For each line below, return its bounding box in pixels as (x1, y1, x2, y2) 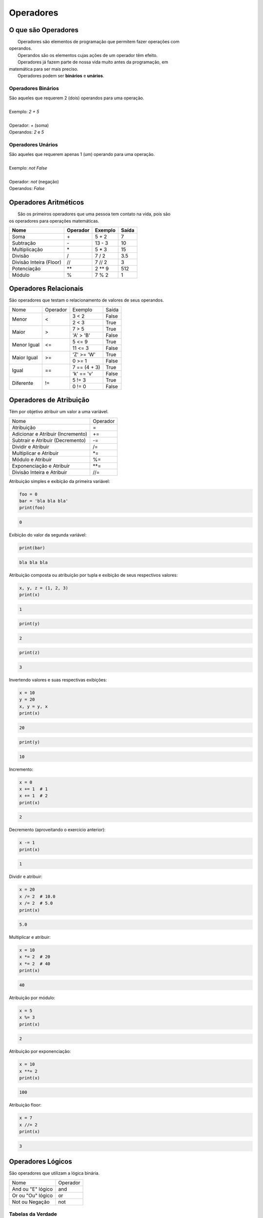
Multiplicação (12, 246, 43, 253)
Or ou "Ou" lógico (12, 1192, 53, 1199)
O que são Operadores (9, 26, 79, 34)
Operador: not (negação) (9, 178, 59, 185)
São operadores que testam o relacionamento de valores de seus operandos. (9, 297, 164, 303)
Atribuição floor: (9, 1102, 41, 1108)
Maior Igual (12, 354, 38, 361)
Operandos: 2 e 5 (9, 129, 44, 135)
